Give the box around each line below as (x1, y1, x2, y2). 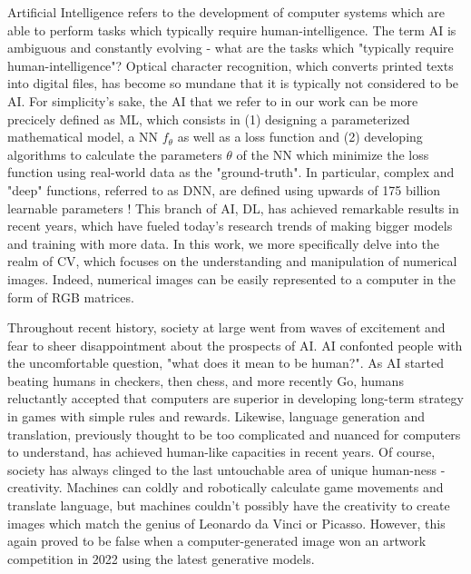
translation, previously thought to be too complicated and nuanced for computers (7, 424, 461, 443)
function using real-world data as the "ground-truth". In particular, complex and (7, 163, 455, 182)
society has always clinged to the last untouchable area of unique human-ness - (7, 460, 446, 479)
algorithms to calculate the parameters (7, 144, 222, 163)
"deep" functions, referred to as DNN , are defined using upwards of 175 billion (7, 180, 441, 199)
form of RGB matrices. (7, 287, 134, 306)
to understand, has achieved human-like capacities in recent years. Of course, (7, 442, 436, 461)
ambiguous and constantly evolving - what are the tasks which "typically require (7, 38, 454, 57)
